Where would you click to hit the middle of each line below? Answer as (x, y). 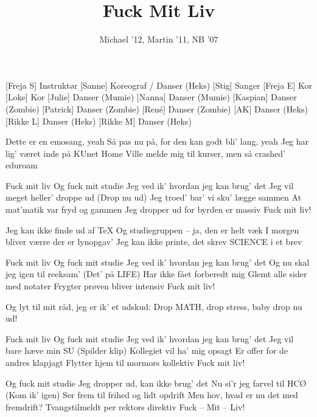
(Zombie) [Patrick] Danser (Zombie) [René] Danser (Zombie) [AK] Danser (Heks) (157, 109)
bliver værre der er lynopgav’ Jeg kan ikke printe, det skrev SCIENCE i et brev (154, 242)
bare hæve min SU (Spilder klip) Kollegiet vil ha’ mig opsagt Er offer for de (147, 350)
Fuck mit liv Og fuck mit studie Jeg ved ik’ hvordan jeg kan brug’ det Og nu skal (158, 262)
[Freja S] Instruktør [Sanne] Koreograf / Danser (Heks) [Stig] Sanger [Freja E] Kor (159, 85)
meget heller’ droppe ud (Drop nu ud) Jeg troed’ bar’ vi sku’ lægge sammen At (154, 197)
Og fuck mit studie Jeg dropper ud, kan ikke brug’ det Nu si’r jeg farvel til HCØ (156, 383)
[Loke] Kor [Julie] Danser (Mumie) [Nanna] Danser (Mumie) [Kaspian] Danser (151, 97)
